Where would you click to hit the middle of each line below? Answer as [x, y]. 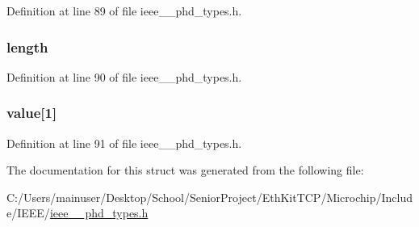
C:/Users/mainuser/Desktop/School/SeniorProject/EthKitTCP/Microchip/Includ [210, 197]
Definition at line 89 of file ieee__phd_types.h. [124, 11]
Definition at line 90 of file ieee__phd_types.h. [124, 76]
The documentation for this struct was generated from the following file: [185, 170]
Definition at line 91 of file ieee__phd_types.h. [124, 143]
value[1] [32, 113]
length [27, 46]
